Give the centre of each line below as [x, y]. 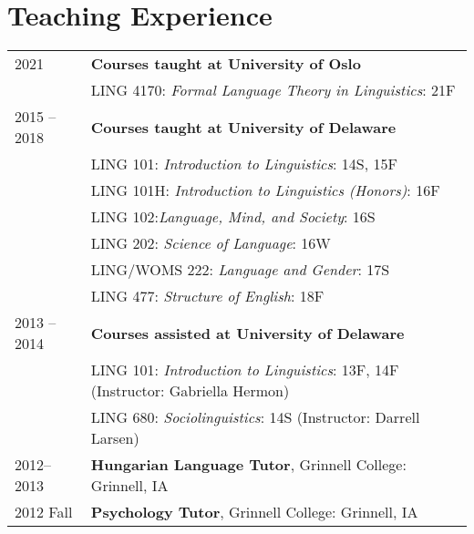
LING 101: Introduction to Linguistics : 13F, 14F [245, 370]
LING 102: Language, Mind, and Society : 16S [233, 217]
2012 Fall [44, 512]
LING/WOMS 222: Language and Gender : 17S [240, 270]
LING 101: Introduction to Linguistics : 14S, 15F [244, 164]
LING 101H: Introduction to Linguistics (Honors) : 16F [265, 190]
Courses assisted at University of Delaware [247, 333]
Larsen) [115, 438]
